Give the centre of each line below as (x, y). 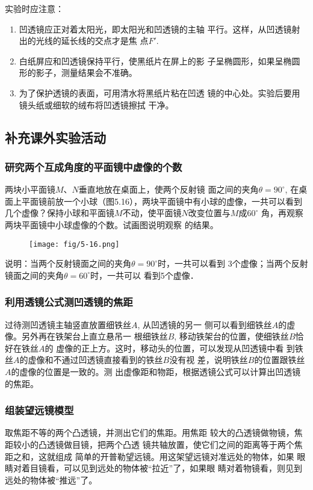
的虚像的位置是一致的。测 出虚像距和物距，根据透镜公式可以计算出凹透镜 (156, 371)
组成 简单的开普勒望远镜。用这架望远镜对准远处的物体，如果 (175, 456)
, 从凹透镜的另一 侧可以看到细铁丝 (205, 324)
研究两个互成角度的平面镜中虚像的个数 (94, 166)
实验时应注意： (34, 8)
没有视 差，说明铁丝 (209, 360)
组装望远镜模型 (39, 410)
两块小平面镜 (30, 189)
